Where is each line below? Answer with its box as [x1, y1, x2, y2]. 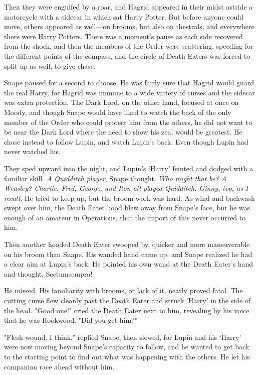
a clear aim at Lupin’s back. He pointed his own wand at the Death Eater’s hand [4, 259, 253, 269]
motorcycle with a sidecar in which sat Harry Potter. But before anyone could [4, 11, 243, 22]
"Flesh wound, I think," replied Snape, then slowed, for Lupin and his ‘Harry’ [4, 331, 241, 342]
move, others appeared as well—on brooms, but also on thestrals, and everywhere [4, 21, 254, 32]
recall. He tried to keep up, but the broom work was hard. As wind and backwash [4, 192, 255, 203]
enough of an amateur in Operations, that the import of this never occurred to [4, 212, 246, 222]
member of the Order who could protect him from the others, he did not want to [4, 116, 252, 127]
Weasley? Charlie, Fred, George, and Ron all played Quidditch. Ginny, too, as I [4, 183, 248, 193]
